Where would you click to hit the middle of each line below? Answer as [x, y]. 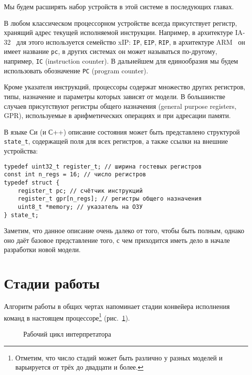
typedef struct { [32, 182]
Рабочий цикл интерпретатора [67, 333]
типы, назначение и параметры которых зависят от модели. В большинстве [115, 96]
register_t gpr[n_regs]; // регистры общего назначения [110, 199]
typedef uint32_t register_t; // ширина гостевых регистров [103, 166]
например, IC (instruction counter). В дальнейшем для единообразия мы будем [121, 61]
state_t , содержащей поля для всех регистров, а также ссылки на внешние [116, 141]
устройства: [21, 151]
